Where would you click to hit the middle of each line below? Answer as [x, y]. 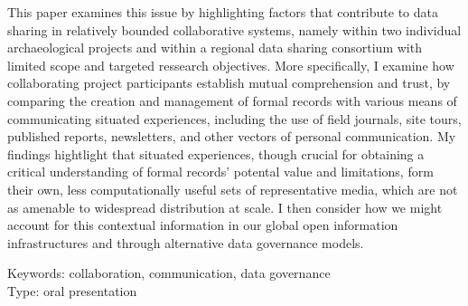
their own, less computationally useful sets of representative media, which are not [233, 189]
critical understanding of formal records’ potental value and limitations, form [220, 172]
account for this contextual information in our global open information [203, 225]
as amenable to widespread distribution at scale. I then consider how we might [225, 207]
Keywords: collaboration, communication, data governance [169, 273]
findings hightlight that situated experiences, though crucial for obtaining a [216, 153]
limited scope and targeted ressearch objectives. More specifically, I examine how [231, 65]
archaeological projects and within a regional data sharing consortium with [215, 48]
